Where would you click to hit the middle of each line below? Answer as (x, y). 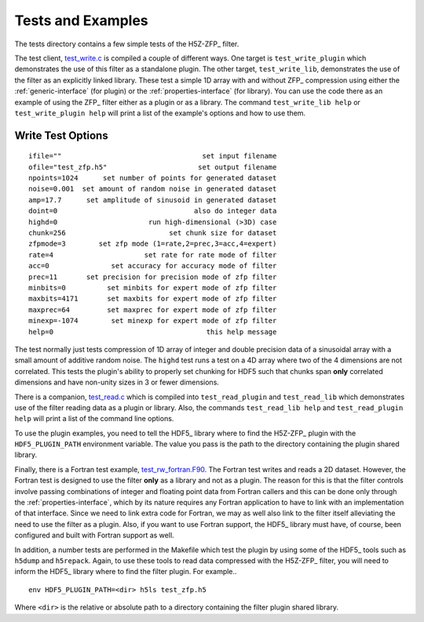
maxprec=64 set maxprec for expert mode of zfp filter (153, 309)
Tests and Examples (81, 20)
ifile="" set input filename (153, 156)
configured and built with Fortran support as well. (94, 535)
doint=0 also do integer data (153, 211)
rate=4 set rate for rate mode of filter (153, 255)
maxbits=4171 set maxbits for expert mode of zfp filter (153, 299)
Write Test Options (62, 135)
